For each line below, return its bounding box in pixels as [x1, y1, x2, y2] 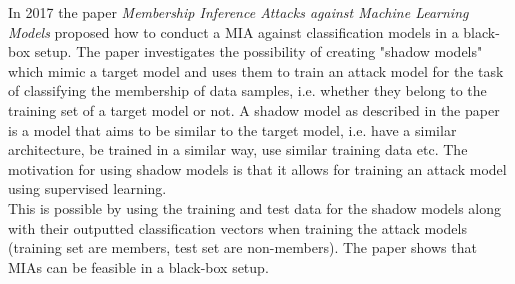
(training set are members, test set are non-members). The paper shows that [8, 237, 477, 258]
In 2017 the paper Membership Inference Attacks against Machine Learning [8, 2, 469, 22]
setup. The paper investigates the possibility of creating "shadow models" [34, 41, 483, 62]
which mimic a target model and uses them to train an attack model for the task [8, 60, 504, 81]
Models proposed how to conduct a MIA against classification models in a [8, 21, 459, 42]
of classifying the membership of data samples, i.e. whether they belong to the [8, 80, 487, 101]
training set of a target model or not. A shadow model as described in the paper [8, 99, 500, 120]
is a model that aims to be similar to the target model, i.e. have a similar [8, 119, 457, 140]
